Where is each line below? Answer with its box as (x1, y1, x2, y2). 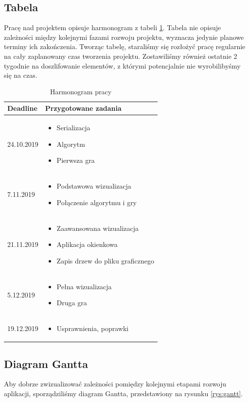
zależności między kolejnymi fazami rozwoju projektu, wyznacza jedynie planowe (4, 32, 244, 42)
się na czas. (4, 70, 37, 80)
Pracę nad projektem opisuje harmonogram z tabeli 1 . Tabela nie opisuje (4, 22, 221, 33)
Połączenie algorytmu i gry (56, 197, 137, 207)
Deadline (7, 103, 37, 113)
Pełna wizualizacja (56, 281, 112, 291)
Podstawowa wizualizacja (56, 181, 131, 191)
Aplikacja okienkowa (56, 239, 118, 249)
